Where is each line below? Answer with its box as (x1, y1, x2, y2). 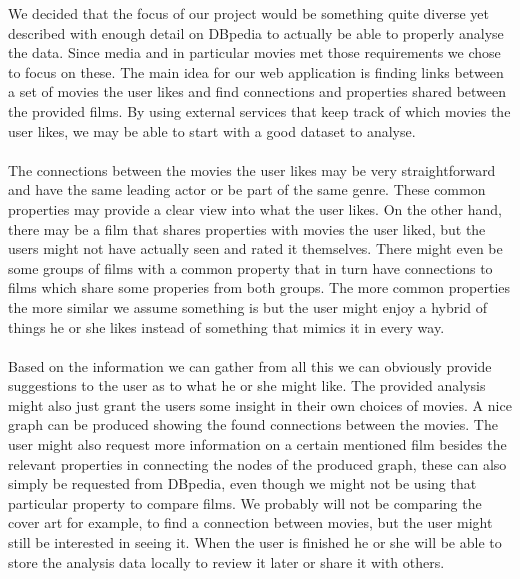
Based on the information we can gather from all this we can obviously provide (8, 355, 492, 376)
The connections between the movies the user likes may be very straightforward (8, 159, 496, 180)
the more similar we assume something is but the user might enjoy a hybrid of (8, 296, 487, 317)
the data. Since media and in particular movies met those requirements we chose (8, 42, 501, 63)
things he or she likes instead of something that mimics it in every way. (8, 316, 445, 337)
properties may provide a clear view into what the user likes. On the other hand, (8, 198, 502, 219)
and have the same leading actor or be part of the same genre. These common (8, 179, 486, 200)
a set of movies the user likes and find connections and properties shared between (8, 81, 507, 102)
